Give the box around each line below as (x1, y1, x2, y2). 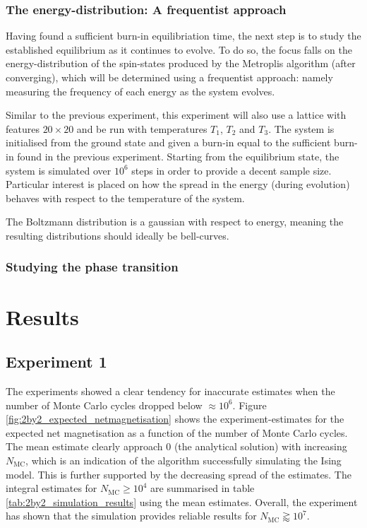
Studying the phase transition (6, 258, 179, 276)
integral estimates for (6, 481, 97, 495)
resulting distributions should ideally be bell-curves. (6, 228, 229, 242)
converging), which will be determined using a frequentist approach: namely (6, 70, 333, 84)
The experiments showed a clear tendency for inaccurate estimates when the (6, 383, 335, 398)
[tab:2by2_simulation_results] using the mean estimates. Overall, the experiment (6, 494, 358, 509)
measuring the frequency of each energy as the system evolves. (6, 83, 275, 98)
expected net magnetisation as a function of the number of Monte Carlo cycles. (6, 425, 348, 440)
